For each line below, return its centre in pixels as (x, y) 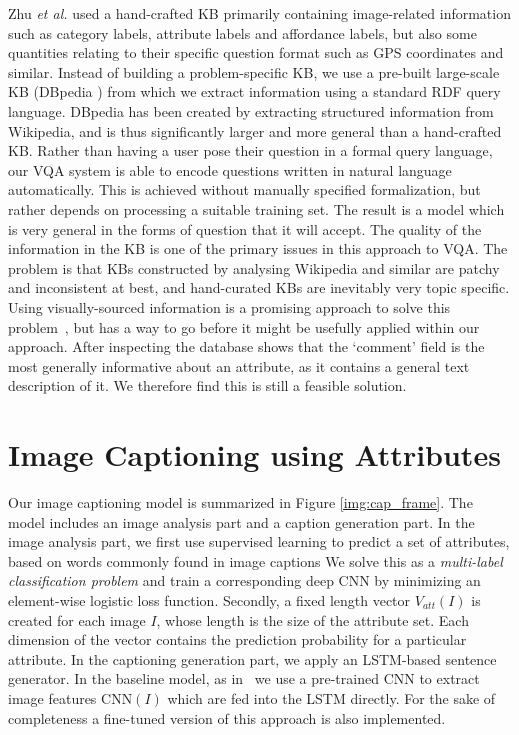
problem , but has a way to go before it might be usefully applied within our (244, 326)
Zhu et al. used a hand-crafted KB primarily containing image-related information (259, 13)
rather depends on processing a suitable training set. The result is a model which (256, 208)
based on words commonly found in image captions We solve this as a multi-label (255, 560)
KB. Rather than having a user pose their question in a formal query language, (250, 150)
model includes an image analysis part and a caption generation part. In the (241, 521)
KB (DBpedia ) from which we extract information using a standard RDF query (254, 91)
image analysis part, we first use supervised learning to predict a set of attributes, (259, 541)
